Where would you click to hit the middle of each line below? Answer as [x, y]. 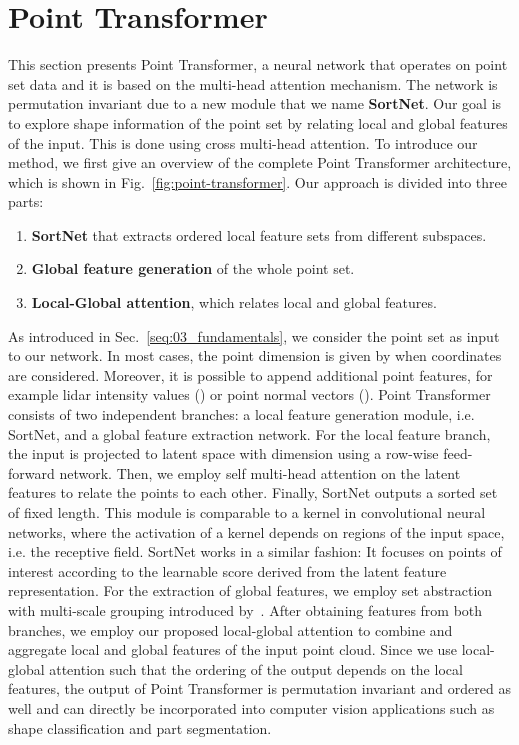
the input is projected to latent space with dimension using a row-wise [223, 453]
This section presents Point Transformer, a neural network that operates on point [258, 64]
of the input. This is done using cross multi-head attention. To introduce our [243, 142]
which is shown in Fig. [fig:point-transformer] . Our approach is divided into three [257, 181]
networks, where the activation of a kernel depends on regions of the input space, [256, 531]
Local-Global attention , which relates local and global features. [234, 302]
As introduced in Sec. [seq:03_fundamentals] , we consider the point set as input [254, 335]
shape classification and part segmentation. [140, 727]
